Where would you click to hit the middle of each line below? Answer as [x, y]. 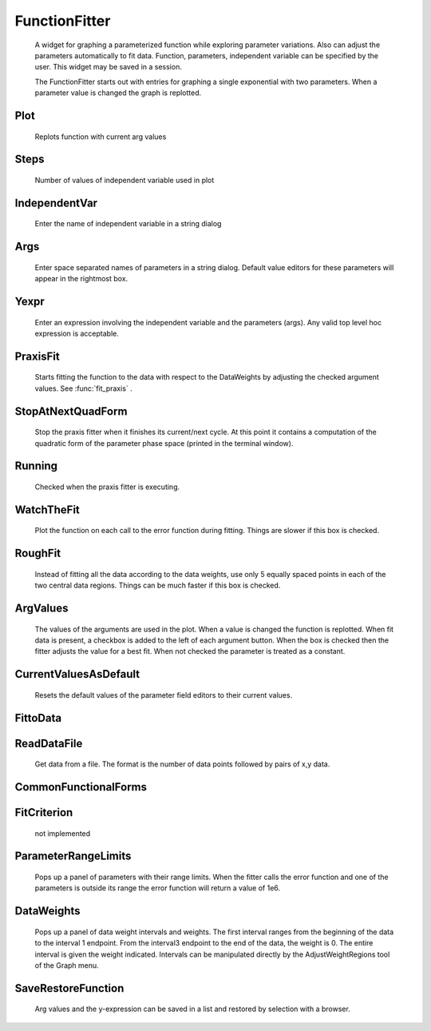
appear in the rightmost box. [81, 279]
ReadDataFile [49, 743]
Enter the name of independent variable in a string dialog [128, 224]
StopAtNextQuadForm [71, 411]
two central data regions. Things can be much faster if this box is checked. [158, 585]
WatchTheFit [47, 510]
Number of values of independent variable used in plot [125, 180]
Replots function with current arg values [101, 137]
